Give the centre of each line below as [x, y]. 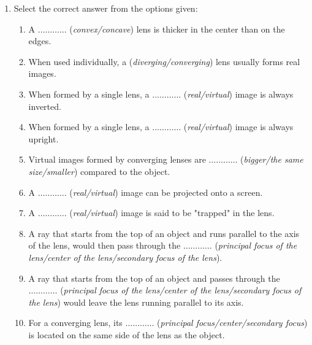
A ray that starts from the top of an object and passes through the [154, 278]
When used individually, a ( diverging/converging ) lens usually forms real [164, 61]
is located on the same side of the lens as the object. [127, 334]
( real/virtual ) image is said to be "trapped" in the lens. [172, 213]
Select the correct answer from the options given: [106, 8]
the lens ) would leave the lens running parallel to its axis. [136, 302]
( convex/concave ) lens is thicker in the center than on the [177, 29]
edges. [40, 41]
